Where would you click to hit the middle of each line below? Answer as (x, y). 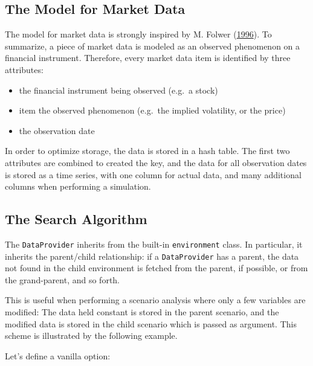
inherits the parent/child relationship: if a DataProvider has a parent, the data (152, 256)
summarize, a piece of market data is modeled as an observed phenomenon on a (153, 46)
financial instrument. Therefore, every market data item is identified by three (148, 58)
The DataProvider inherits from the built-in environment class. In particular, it (154, 244)
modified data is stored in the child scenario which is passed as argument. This (151, 323)
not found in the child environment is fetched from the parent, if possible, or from (156, 268)
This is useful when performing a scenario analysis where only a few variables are (155, 300)
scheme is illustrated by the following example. (91, 335)
